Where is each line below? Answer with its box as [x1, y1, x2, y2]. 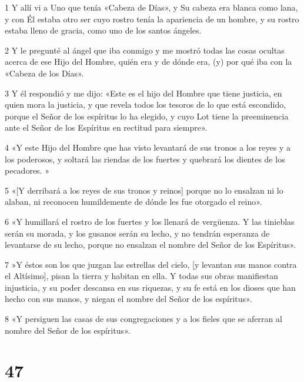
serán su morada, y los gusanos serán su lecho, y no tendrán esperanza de [5, 227, 270, 239]
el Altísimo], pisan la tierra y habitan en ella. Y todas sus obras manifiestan [5, 270, 278, 282]
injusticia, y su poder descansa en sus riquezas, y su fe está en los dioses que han [5, 281, 296, 293]
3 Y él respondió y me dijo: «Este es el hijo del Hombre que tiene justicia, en [5, 87, 282, 99]
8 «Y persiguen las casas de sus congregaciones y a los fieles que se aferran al [5, 313, 282, 325]
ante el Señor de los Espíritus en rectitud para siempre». [5, 121, 208, 134]
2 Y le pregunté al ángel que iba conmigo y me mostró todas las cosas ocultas [5, 44, 285, 56]
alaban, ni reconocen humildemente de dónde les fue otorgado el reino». [5, 195, 262, 208]
